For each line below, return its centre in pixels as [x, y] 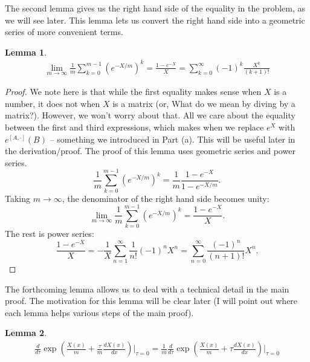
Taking [18, 198]
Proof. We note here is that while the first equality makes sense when [133, 92]
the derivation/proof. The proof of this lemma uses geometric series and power [150, 151]
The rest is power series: [50, 234]
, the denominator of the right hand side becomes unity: [166, 198]
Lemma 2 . [26, 333]
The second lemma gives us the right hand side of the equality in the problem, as [155, 8]
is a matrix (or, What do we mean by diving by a [204, 103]
